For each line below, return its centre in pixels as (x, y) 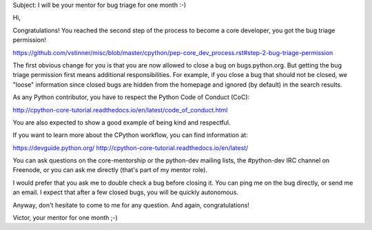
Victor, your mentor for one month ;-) (65, 218)
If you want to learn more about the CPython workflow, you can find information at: (130, 135)
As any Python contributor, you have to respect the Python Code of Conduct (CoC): (131, 97)
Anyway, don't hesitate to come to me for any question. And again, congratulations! (131, 205)
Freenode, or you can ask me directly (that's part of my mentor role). (110, 170)
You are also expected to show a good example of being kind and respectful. (122, 122)
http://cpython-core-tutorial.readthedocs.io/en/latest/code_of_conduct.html (120, 109)
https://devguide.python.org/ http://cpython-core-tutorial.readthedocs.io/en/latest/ (131, 147)
